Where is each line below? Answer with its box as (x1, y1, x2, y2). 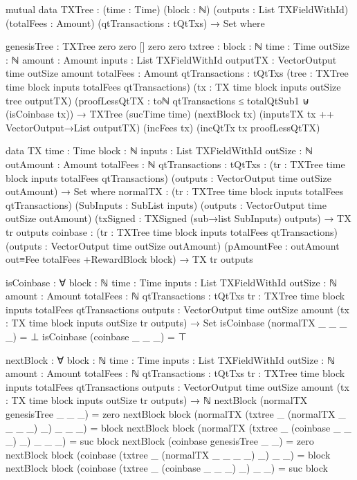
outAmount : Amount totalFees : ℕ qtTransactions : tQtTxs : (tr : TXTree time (6, 156, 345, 171)
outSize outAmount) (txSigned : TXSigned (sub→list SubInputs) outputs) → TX (6, 211, 351, 225)
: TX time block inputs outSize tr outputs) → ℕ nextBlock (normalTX (6, 393, 308, 407)
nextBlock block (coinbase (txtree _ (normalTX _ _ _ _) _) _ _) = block (6, 447, 331, 461)
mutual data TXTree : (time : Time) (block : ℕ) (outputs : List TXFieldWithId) (6, 2, 349, 16)
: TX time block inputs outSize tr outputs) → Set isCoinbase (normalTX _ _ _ (6, 315, 347, 330)
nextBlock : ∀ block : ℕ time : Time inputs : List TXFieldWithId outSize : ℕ (6, 352, 336, 367)
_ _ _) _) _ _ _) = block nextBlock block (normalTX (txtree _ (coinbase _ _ (6, 420, 351, 434)
